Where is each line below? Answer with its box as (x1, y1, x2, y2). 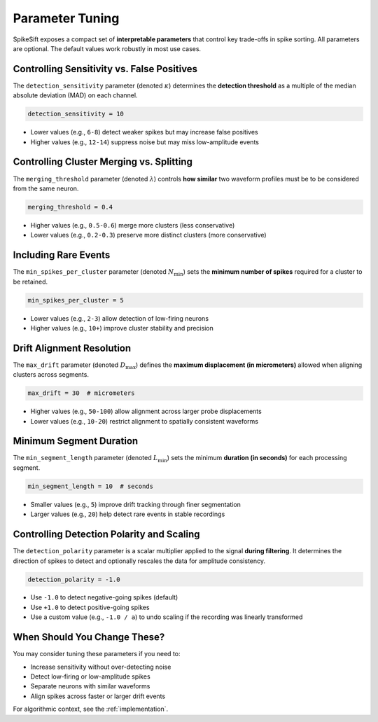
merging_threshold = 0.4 (27, 203, 113, 211)
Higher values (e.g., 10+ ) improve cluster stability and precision (30, 324, 213, 332)
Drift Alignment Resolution (13, 342, 132, 354)
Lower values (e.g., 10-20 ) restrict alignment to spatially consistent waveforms (30, 417, 259, 425)
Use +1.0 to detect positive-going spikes (30, 603, 150, 611)
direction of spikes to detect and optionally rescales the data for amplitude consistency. (13, 557, 266, 565)
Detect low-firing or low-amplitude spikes (30, 672, 150, 681)
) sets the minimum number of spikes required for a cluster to (183, 268, 363, 276)
